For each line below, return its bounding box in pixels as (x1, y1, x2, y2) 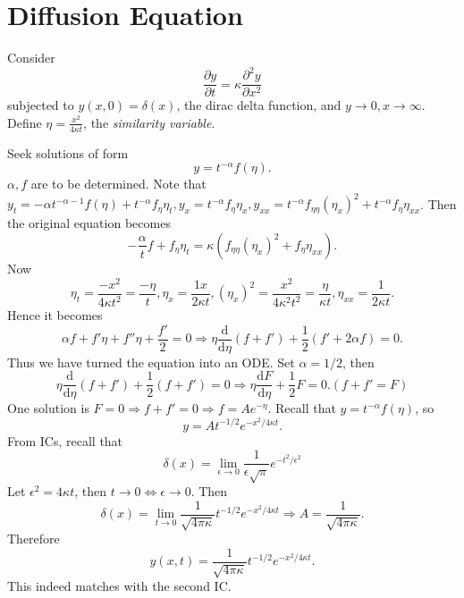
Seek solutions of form (7, 143, 129, 162)
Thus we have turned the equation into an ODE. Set (7, 352, 295, 371)
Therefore (7, 529, 60, 548)
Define (7, 113, 42, 131)
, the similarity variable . (83, 113, 215, 131)
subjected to (7, 96, 74, 114)
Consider (7, 48, 55, 67)
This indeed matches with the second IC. (7, 577, 232, 595)
